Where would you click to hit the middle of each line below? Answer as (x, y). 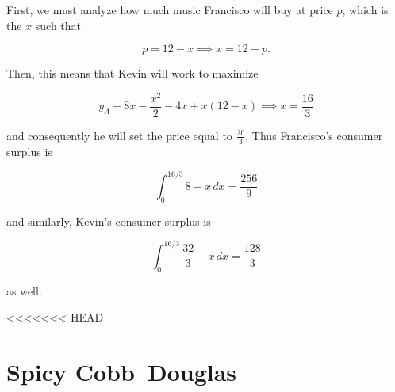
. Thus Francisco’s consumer (314, 135)
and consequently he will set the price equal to (119, 135)
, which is (365, 10)
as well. (24, 290)
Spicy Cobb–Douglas (122, 371)
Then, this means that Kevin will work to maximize (132, 73)
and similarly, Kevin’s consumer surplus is (109, 221)
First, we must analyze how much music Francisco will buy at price (170, 10)
